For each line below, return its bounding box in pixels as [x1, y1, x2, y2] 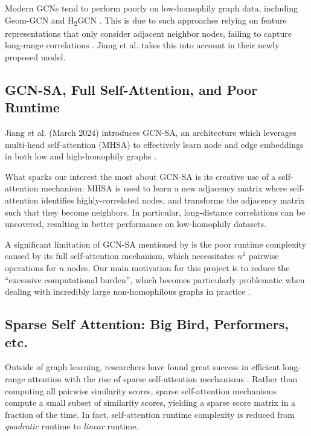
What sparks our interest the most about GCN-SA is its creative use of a [5, 170, 276, 182]
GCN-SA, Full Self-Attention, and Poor [5, 80, 258, 98]
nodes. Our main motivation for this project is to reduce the [66, 261, 290, 274]
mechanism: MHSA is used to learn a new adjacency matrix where [41, 182, 287, 194]
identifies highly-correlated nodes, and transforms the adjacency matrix [41, 194, 305, 207]
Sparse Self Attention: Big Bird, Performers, [5, 315, 289, 333]
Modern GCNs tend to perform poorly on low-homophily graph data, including [5, 2, 298, 14]
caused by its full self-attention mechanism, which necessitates [5, 249, 235, 262]
